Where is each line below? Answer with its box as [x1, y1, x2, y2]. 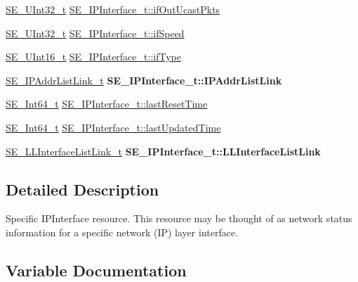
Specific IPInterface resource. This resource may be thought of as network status [6, 211, 352, 226]
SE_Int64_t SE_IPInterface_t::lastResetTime [6, 96, 208, 111]
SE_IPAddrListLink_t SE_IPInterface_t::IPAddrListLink [6, 72, 282, 87]
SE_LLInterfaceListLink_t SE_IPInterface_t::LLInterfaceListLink [6, 143, 321, 158]
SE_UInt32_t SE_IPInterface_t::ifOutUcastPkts [6, 2, 220, 16]
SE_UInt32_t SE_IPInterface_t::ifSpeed [6, 25, 185, 40]
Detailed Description [6, 178, 159, 200]
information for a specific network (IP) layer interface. [6, 224, 239, 239]
